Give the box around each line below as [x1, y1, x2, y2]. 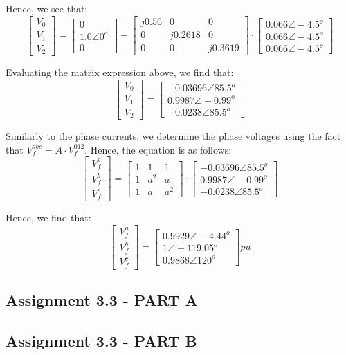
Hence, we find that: [6, 210, 91, 225]
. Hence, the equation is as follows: [84, 142, 232, 156]
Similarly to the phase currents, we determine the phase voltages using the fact [6, 129, 341, 143]
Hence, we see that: [6, 1, 88, 15]
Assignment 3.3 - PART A [6, 289, 198, 311]
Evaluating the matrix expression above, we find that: [6, 65, 234, 80]
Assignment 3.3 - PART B [6, 330, 197, 352]
